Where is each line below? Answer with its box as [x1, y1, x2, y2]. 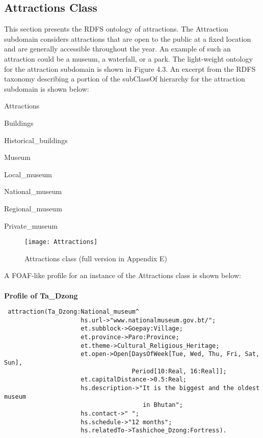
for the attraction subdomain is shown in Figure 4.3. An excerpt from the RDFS [4, 63, 256, 74]
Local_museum [4, 169, 52, 179]
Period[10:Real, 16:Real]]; [131, 367, 227, 375]
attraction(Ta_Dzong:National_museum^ [8, 308, 139, 316]
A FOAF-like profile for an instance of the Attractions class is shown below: [4, 270, 241, 281]
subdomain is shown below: [4, 83, 89, 94]
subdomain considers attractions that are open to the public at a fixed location [4, 33, 251, 44]
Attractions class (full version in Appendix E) [24, 253, 167, 263]
